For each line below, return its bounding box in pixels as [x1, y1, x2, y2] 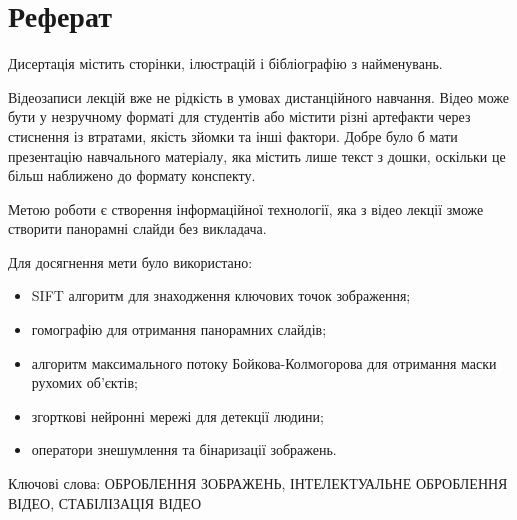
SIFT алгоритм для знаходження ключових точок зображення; [31, 285, 411, 306]
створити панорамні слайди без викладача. [8, 218, 267, 239]
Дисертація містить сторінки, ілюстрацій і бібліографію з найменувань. [8, 53, 443, 74]
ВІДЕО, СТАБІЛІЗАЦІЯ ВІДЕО [8, 492, 202, 513]
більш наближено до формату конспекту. [8, 165, 256, 186]
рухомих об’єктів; [31, 372, 138, 393]
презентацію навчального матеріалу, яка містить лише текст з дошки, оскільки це [8, 145, 506, 166]
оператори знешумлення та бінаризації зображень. [31, 439, 337, 460]
